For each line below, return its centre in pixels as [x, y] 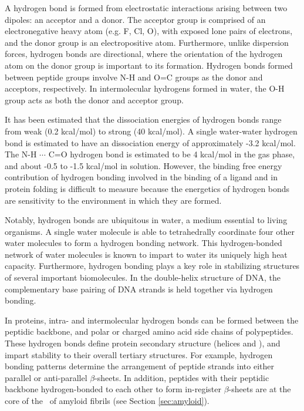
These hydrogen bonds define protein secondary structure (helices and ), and [143, 343]
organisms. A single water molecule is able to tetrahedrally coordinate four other [150, 231]
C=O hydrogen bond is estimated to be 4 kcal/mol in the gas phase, [172, 154]
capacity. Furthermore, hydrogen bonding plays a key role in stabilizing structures [152, 266]
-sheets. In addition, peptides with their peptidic [182, 377]
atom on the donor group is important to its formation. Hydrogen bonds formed [149, 65]
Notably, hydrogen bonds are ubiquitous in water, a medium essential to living [146, 220]
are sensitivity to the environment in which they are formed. [113, 200]
